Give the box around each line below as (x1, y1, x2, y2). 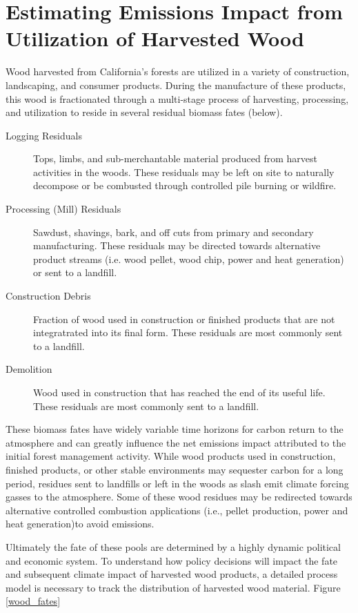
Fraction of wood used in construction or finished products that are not (33, 311, 335, 326)
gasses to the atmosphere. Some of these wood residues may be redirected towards (6, 489, 352, 504)
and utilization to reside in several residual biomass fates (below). (6, 105, 283, 119)
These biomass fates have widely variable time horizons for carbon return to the (6, 422, 344, 436)
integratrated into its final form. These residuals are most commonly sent (33, 325, 343, 340)
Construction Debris (6, 289, 91, 303)
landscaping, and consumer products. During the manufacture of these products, (6, 77, 346, 92)
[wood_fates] (6, 594, 61, 608)
